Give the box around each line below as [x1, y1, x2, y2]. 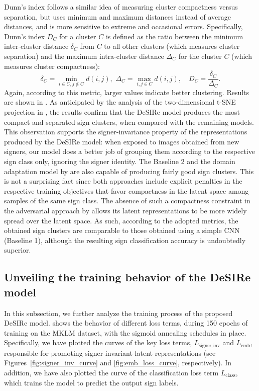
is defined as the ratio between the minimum [105, 31, 243, 41]
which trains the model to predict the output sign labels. [4, 377, 179, 387]
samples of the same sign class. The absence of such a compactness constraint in [4, 195, 250, 206]
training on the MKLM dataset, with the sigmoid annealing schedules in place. [4, 327, 246, 338]
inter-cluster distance [4, 41, 69, 51]
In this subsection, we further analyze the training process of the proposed [4, 307, 233, 318]
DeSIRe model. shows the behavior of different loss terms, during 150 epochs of [4, 318, 248, 328]
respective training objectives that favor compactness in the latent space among [4, 185, 249, 196]
